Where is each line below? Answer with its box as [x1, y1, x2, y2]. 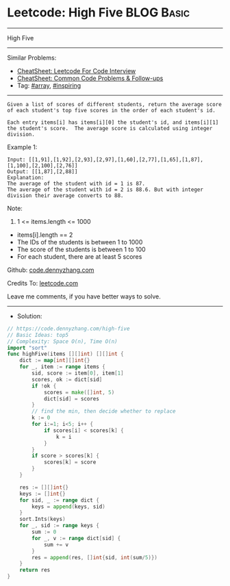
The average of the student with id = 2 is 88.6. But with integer [7, 186, 204, 193]
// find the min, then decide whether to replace [31, 408, 176, 415]
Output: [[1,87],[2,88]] [7, 168, 78, 175]
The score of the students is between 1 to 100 [16, 245, 146, 253]
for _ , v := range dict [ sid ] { [31, 535, 121, 542]
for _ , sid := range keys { [19, 522, 99, 529]
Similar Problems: [7, 53, 57, 62]
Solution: [16, 311, 42, 320]
